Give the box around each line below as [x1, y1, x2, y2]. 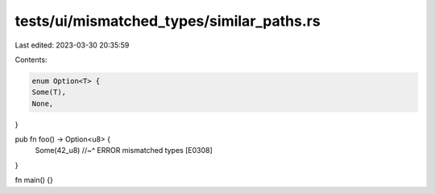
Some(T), [31, 88, 67, 97]
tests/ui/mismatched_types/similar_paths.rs [14, 12, 321, 30]
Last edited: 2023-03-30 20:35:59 [14, 40, 130, 50]
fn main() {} [14, 175, 54, 185]
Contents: [14, 55, 48, 64]
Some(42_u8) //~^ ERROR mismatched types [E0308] [35, 146, 213, 155]
